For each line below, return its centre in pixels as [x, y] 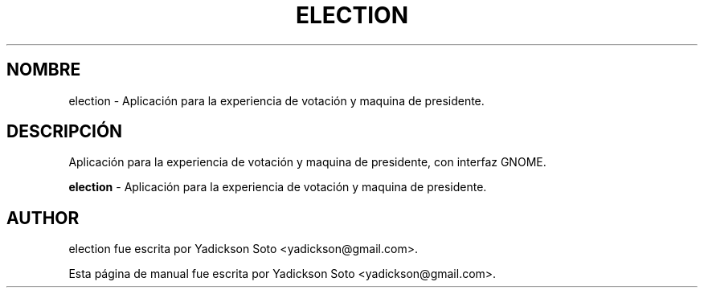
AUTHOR [43, 218]
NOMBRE [44, 70]
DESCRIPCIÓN [65, 132]
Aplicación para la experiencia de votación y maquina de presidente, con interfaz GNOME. [307, 162]
